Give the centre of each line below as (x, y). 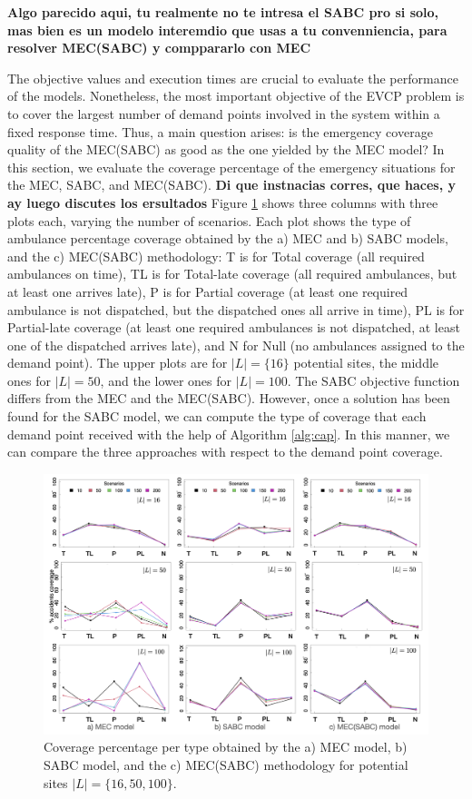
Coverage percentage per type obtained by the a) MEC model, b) (226, 747)
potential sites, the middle (366, 363)
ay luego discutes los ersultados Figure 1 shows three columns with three (223, 202)
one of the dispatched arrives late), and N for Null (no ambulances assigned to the (236, 345)
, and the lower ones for (166, 380)
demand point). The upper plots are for (118, 363)
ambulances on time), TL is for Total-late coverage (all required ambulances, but (232, 274)
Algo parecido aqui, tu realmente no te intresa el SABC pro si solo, (223, 12)
